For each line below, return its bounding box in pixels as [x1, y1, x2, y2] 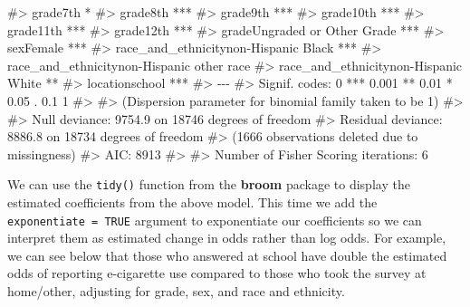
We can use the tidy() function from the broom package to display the [7, 175, 410, 194]
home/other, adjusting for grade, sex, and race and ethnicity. [7, 282, 345, 301]
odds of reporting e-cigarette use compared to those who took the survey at [7, 264, 427, 283]
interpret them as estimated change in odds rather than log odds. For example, [7, 228, 446, 247]
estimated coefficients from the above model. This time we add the [7, 193, 378, 211]
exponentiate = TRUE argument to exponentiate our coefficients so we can [7, 210, 422, 229]
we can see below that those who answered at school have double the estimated [7, 245, 447, 264]
